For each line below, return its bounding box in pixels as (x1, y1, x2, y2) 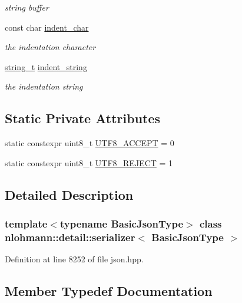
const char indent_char (5, 21, 89, 33)
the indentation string (5, 80, 83, 93)
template (5, 216, 48, 231)
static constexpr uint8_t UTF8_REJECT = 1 (5, 156, 173, 169)
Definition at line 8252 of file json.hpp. (5, 253, 144, 265)
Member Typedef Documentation (5, 282, 213, 300)
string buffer (5, 1, 49, 13)
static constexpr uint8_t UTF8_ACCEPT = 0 (5, 137, 174, 149)
